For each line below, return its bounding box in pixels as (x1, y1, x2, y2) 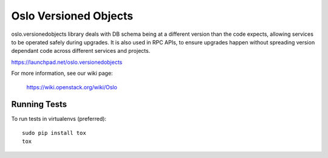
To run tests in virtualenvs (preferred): (11, 115, 106, 123)
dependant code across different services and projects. (11, 47, 151, 55)
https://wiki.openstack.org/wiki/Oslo (26, 83, 118, 91)
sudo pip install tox (22, 129, 86, 136)
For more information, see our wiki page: (11, 70, 113, 77)
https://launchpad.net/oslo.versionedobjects (11, 58, 123, 66)
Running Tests (11, 99, 67, 109)
